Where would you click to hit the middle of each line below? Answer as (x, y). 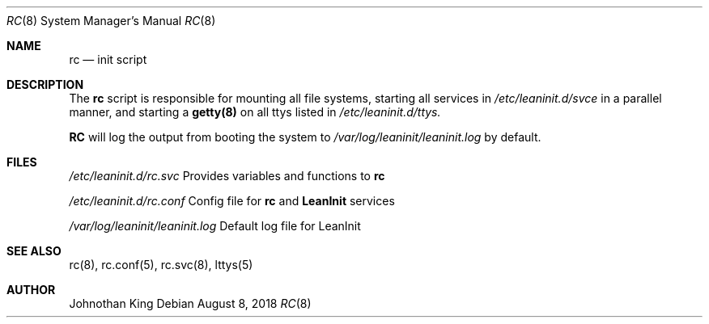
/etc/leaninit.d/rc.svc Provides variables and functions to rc (227, 176)
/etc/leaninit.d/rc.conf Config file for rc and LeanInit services (232, 201)
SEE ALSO (34, 251)
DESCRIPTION (45, 84)
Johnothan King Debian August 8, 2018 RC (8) (190, 303)
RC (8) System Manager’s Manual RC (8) (111, 21)
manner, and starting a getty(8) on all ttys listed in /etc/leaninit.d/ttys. (255, 112)
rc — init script (108, 59)
